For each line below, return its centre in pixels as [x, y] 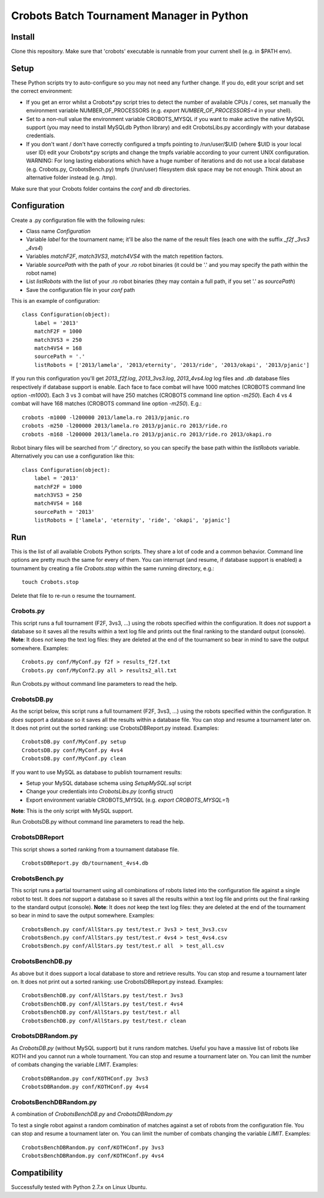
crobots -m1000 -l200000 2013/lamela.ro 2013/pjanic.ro [106, 417]
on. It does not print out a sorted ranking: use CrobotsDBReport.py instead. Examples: [117, 982]
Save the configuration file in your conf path [80, 290]
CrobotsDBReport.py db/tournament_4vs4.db [85, 863]
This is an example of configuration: [55, 301]
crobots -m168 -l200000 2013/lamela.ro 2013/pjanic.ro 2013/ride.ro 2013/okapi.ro [147, 434]
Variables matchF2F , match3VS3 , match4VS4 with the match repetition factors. [125, 256]
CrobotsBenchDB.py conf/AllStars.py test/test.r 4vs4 [102, 1004]
